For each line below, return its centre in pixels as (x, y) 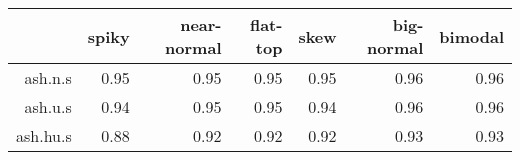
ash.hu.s (44, 135)
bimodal (471, 36)
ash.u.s (48, 106)
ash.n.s (48, 77)
